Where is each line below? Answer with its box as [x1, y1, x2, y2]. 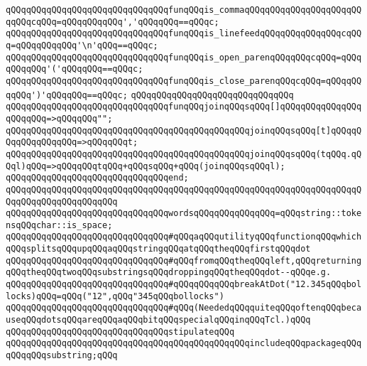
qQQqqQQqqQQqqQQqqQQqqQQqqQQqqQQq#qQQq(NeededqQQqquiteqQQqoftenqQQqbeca [6, 303, 362, 313]
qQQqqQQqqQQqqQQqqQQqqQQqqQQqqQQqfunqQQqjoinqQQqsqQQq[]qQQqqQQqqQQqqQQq [6, 102, 362, 112]
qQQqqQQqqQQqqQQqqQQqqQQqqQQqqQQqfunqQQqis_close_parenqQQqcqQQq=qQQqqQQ [6, 75, 362, 86]
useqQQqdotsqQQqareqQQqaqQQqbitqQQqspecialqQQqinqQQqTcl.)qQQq [6, 315, 311, 325]
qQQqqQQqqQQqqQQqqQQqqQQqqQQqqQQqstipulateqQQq [6, 326, 235, 337]
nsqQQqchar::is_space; [6, 220, 113, 230]
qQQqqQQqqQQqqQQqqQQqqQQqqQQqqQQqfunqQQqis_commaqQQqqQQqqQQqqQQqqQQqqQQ [6, 5, 362, 15]
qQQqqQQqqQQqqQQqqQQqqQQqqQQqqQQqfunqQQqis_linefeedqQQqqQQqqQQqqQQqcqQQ [6, 28, 362, 39]
